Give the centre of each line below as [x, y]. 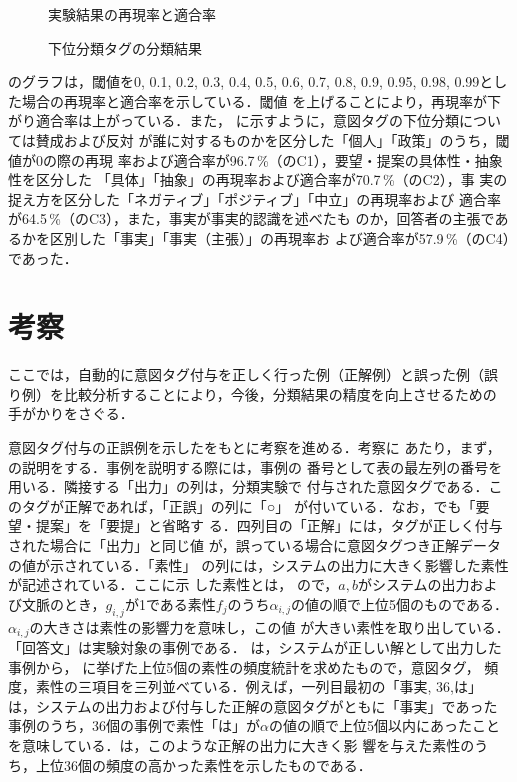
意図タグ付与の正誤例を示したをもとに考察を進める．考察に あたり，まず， [254, 447]
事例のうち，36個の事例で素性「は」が [134, 725]
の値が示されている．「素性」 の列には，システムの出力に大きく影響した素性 [258, 564]
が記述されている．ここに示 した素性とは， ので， [173, 584]
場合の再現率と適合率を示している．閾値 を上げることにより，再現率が [254, 100]
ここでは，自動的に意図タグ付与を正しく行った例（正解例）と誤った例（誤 [253, 374]
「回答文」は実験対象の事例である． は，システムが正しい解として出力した [255, 647]
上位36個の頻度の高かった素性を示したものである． [203, 764]
